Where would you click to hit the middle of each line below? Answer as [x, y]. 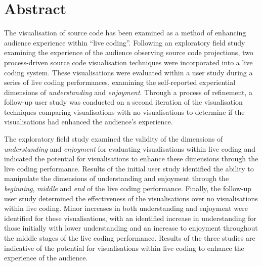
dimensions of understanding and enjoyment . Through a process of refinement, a [128, 92]
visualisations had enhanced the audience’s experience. [89, 122]
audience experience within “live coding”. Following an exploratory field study [125, 42]
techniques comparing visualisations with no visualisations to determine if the [124, 112]
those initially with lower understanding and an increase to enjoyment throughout [131, 228]
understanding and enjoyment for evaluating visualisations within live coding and [130, 148]
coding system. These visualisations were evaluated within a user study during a [128, 72]
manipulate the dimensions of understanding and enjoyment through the [117, 178]
